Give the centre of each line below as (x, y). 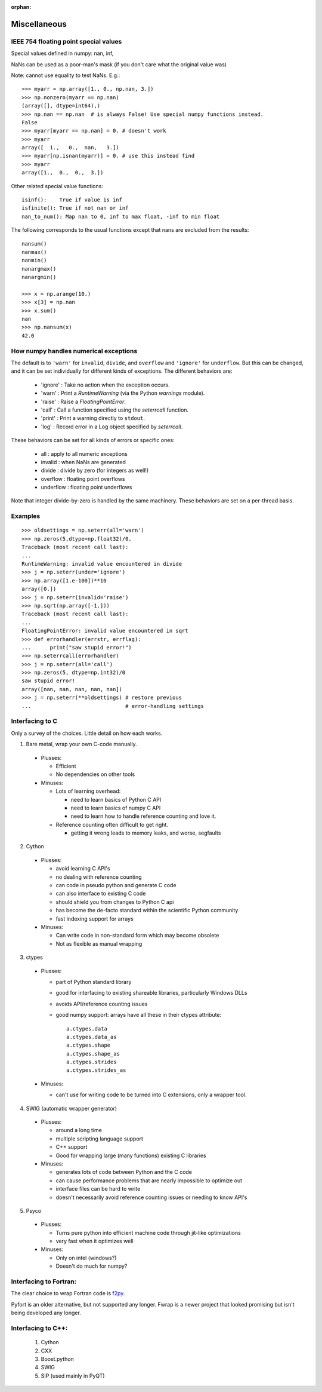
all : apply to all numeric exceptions (84, 453)
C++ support (72, 1147)
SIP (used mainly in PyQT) (73, 1376)
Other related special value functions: (57, 186)
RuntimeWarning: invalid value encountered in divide (102, 564)
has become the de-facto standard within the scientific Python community (147, 910)
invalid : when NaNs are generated (83, 462)
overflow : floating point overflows (83, 479)
